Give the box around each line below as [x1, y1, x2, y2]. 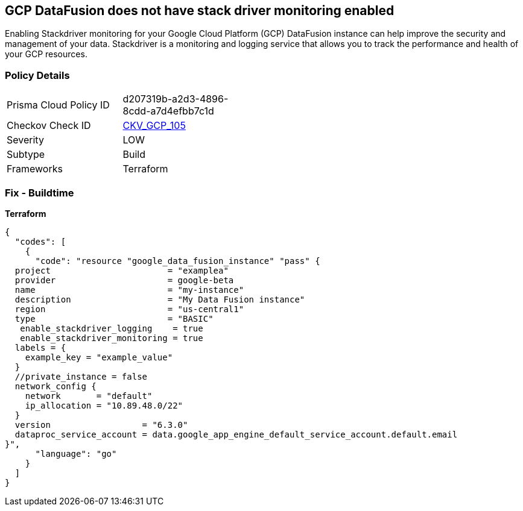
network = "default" [25, 390, 153, 401]
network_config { [14, 381, 97, 391]
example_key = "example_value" [25, 352, 173, 362]
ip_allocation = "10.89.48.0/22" [25, 400, 183, 410]
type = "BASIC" [14, 313, 214, 324]
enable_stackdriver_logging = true [20, 323, 203, 333]
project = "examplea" [14, 265, 229, 275]
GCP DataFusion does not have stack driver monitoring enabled [5, 3, 395, 18]
